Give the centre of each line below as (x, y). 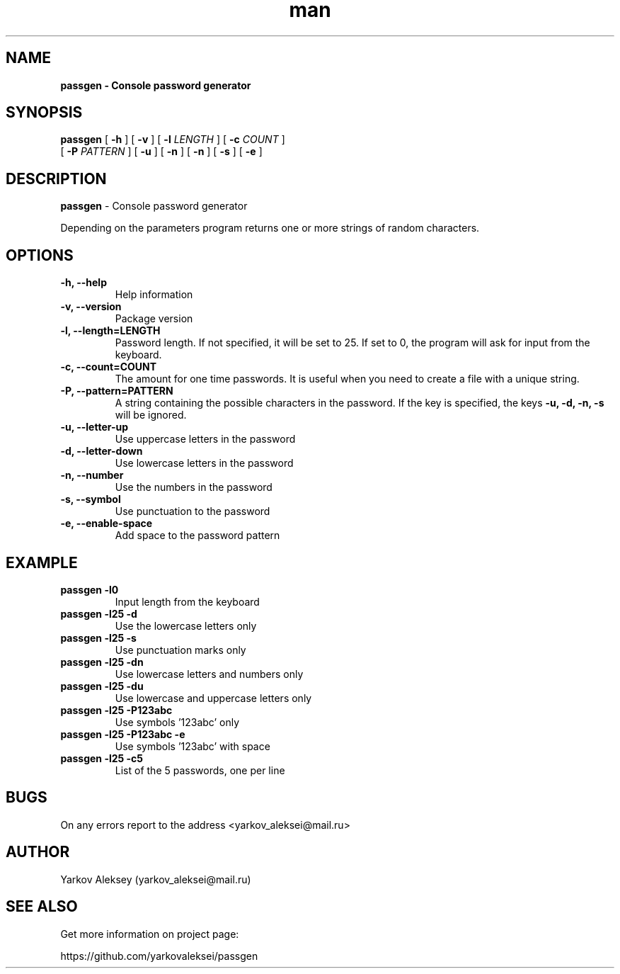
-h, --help (84, 283)
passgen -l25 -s (98, 638)
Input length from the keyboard (187, 601)
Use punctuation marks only (180, 650)
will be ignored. (151, 415)
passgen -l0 (90, 589)
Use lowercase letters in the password (204, 463)
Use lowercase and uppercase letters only (213, 698)
